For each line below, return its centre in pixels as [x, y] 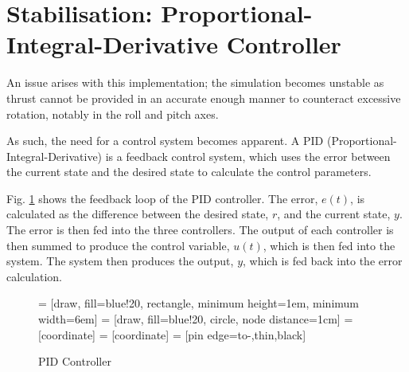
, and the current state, [334, 214]
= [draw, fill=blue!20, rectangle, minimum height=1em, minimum [199, 303]
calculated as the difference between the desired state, [138, 214]
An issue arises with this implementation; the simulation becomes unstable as [195, 82]
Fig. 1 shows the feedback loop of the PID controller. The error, [162, 198]
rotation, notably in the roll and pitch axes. [113, 114]
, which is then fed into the [329, 245]
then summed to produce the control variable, [118, 245]
